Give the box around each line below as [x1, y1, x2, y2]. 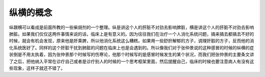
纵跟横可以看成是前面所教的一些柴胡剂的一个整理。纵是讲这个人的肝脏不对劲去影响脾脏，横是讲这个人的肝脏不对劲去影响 [9, 24, 254, 30]
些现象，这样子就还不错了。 [9, 65, 65, 71]
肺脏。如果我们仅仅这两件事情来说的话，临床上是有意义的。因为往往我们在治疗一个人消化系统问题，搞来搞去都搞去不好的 [9, 31, 254, 37]
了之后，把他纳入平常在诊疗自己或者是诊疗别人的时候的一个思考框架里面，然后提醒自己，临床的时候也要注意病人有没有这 [9, 58, 254, 64]
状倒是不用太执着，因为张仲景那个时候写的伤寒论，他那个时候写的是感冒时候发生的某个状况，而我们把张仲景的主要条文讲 [9, 52, 254, 58]
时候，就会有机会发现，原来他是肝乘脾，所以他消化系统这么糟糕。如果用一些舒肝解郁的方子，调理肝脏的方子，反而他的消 [9, 38, 254, 44]
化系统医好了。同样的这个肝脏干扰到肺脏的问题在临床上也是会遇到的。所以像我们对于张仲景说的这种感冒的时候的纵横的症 [9, 44, 254, 51]
